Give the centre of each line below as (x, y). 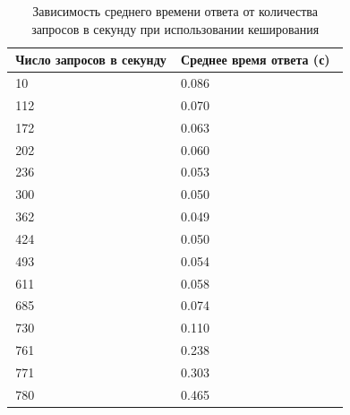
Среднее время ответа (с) (256, 60)
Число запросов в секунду (91, 60)
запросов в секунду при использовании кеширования (175, 28)
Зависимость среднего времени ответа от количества (175, 11)
